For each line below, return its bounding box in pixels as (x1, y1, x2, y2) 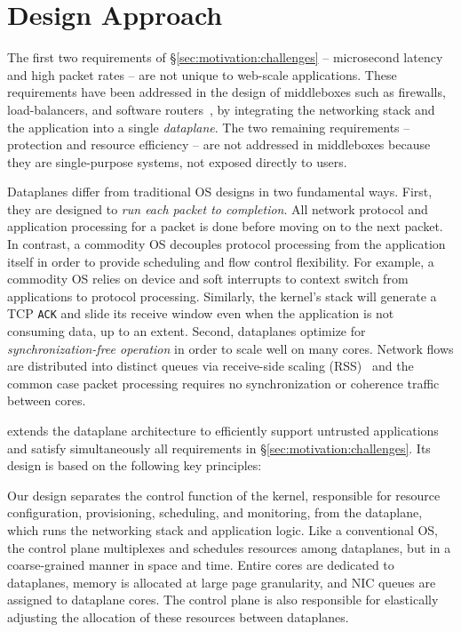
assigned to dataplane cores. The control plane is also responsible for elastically (7, 590, 439, 609)
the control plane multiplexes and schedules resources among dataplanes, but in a (7, 538, 451, 556)
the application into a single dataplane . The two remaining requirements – (7, 117, 410, 136)
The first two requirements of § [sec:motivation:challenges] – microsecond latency (7, 48, 443, 67)
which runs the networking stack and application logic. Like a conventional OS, (7, 521, 438, 540)
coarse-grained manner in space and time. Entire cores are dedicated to (7, 556, 394, 574)
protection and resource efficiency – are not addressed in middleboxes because (7, 135, 431, 154)
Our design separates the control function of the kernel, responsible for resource (7, 485, 441, 504)
